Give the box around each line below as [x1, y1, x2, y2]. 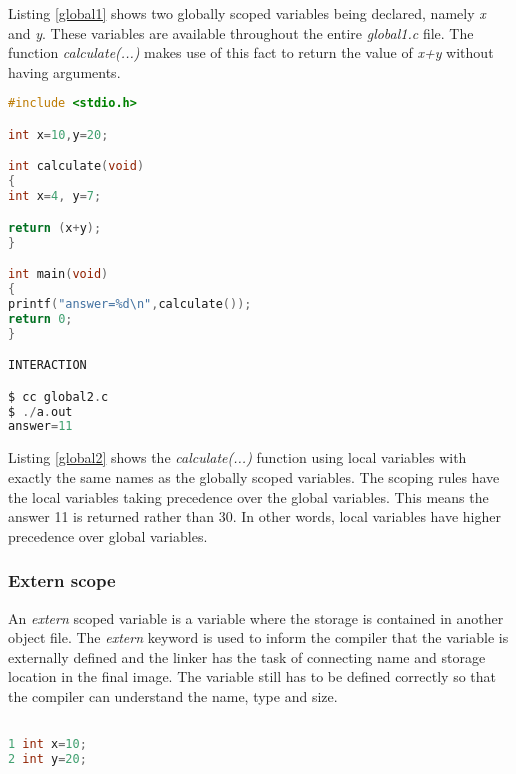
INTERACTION [8, 358, 87, 373]
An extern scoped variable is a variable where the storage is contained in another [8, 607, 504, 628]
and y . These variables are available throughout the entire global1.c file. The [8, 22, 474, 43]
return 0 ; [8, 311, 73, 326]
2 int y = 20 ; [8, 752, 87, 766]
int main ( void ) [8, 267, 109, 282]
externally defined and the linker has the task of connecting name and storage [8, 646, 486, 667]
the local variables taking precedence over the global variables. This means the [8, 486, 489, 507]
